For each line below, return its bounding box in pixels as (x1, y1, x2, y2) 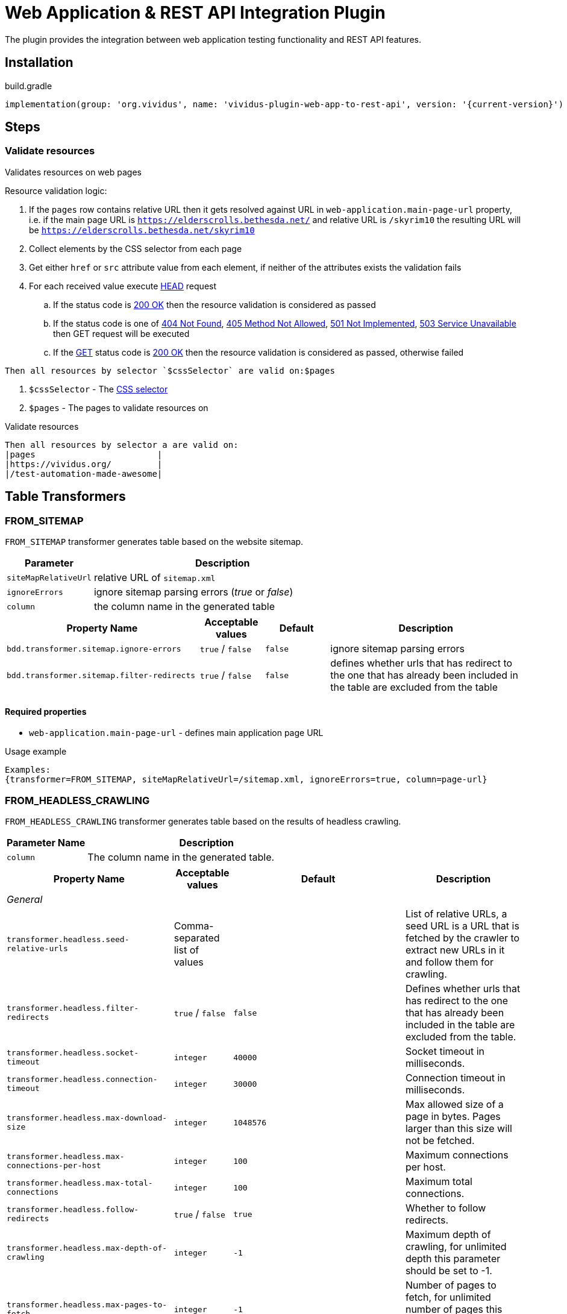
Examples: (5, 765, 51, 775)
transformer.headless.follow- (7, 1205, 139, 1214)
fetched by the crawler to (405, 932, 520, 944)
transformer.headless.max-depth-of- (7, 1243, 168, 1253)
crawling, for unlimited (405, 1240, 507, 1253)
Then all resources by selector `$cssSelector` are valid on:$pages (5, 365, 335, 376)
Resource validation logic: (5, 185, 107, 196)
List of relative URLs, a (405, 908, 507, 920)
